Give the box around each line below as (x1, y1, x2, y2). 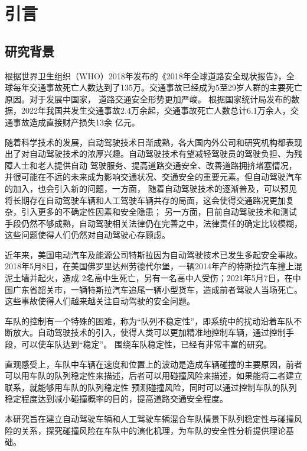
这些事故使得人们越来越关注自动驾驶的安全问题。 (5, 295, 195, 307)
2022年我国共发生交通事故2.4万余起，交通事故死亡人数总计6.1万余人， (21, 104, 290, 117)
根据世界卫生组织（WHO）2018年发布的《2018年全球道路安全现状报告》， (5, 69, 286, 82)
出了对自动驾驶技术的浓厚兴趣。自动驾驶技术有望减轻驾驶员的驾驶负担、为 (5, 147, 294, 160)
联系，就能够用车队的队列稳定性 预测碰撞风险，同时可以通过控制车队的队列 (5, 381, 297, 393)
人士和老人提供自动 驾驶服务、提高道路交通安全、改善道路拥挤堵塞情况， (12, 159, 297, 171)
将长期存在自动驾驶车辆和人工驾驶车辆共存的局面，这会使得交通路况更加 (5, 194, 286, 206)
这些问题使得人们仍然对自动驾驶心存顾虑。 (5, 228, 170, 241)
